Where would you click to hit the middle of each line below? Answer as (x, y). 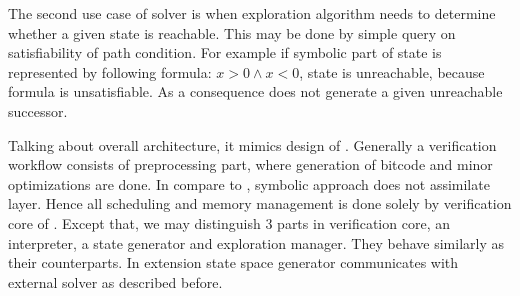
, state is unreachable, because (392, 71)
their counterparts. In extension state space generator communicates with (233, 262)
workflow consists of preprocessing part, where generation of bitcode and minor (250, 164)
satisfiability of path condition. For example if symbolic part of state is (225, 52)
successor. (38, 110)
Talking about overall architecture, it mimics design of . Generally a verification (252, 144)
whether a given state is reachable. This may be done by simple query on (232, 32)
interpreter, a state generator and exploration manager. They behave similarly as (256, 242)
